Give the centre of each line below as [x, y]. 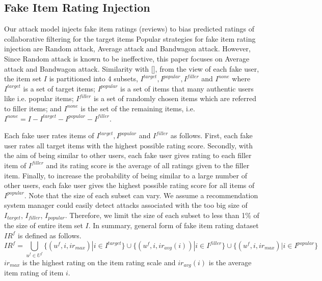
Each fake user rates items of [49, 135]
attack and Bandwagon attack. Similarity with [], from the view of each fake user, [132, 68]
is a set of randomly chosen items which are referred [175, 98]
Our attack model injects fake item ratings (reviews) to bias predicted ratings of [129, 29]
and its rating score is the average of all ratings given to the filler [148, 165]
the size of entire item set [44, 225]
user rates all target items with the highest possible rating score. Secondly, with [128, 145]
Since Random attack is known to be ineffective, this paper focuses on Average [127, 58]
